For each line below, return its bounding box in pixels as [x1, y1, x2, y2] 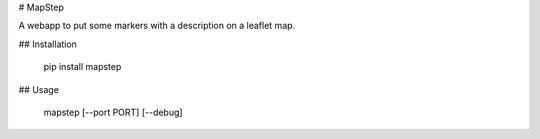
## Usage [18, 83, 60, 95]
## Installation [18, 38, 77, 50]
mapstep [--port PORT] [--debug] [43, 106, 184, 118]
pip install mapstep [43, 61, 122, 73]
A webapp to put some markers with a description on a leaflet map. [18, 20, 296, 32]
